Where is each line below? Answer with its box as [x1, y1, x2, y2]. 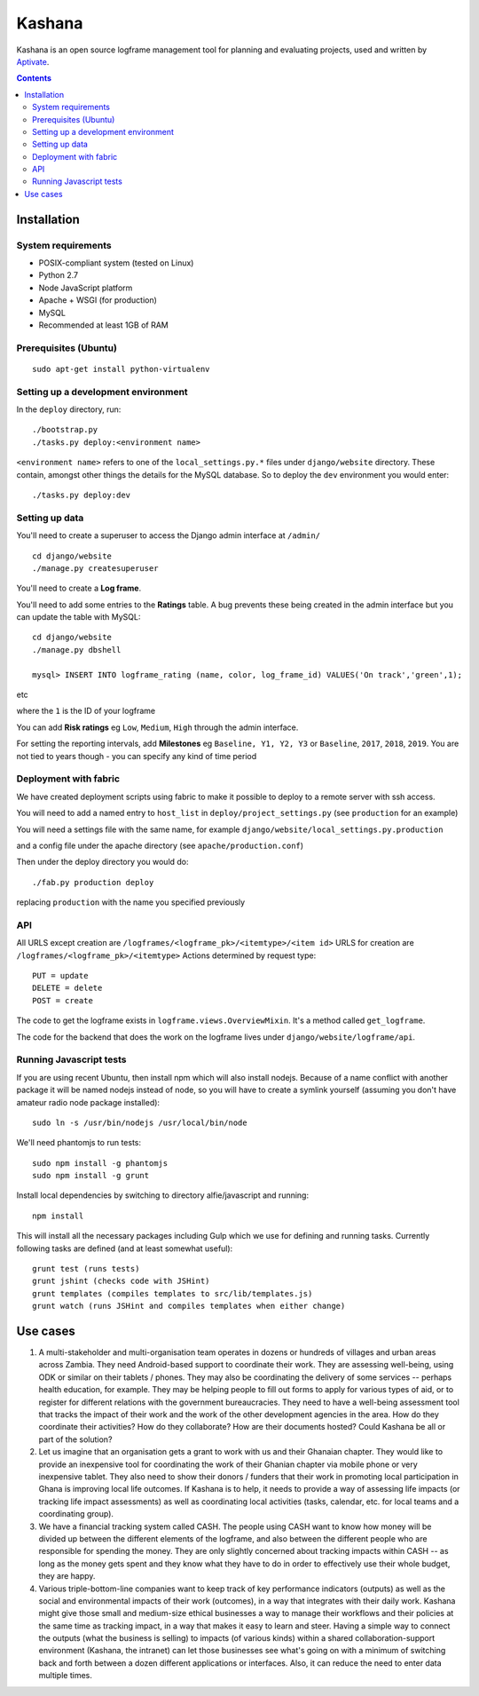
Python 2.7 [38, 270, 79, 281]
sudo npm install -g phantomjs [32, 1158, 169, 1168]
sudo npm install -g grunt [32, 1170, 150, 1181]
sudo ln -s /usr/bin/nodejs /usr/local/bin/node [32, 1117, 247, 1128]
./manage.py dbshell [32, 645, 122, 654]
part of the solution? [38, 1434, 113, 1445]
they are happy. [38, 1571, 96, 1581]
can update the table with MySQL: [16, 612, 141, 622]
